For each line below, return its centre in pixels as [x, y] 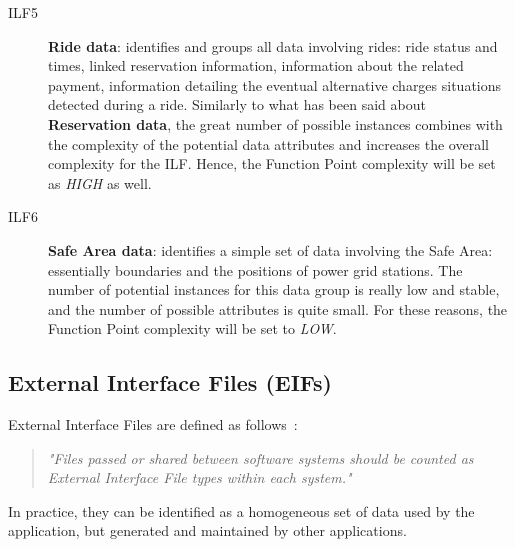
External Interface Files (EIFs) [170, 382]
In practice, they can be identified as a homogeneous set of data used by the [241, 510]
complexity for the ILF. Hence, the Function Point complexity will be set [272, 163]
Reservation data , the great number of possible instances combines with [275, 123]
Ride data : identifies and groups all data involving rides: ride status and [273, 45]
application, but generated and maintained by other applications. [207, 530]
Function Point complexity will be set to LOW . [192, 328]
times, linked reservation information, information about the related [256, 65]
